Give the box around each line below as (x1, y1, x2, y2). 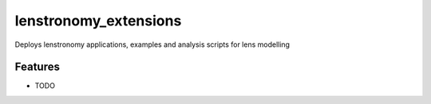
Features (14, 60, 60, 74)
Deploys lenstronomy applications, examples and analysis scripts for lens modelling (14, 40, 291, 49)
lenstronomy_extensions (14, 12, 182, 29)
